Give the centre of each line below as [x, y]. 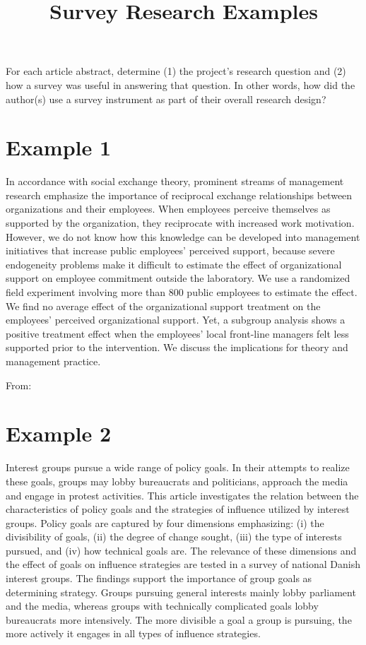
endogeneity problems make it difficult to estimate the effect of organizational [174, 264]
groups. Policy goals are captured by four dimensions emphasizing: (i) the [165, 522]
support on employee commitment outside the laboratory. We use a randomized [178, 278]
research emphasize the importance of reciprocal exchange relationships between [179, 195]
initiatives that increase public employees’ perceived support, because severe [170, 250]
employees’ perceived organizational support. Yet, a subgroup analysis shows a [176, 320]
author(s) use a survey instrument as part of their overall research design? [166, 99]
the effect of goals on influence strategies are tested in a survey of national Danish [183, 564]
